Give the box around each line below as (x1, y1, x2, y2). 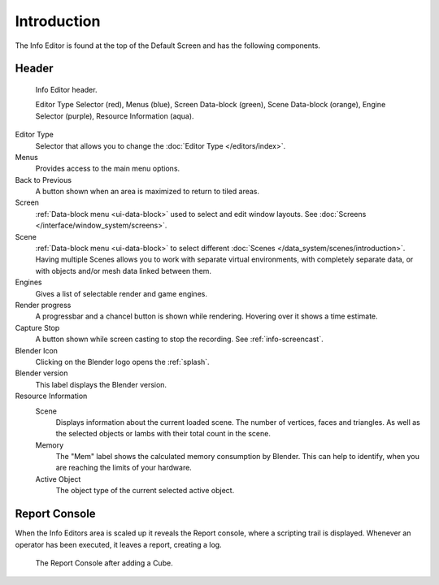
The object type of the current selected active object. (55, 486, 235, 496)
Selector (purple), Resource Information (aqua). (35, 110, 194, 121)
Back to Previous (15, 175, 72, 184)
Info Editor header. (35, 84, 98, 94)
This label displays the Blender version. (35, 379, 167, 389)
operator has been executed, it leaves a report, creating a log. (15, 539, 223, 549)
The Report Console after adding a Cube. (35, 557, 174, 568)
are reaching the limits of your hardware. (55, 463, 193, 473)
